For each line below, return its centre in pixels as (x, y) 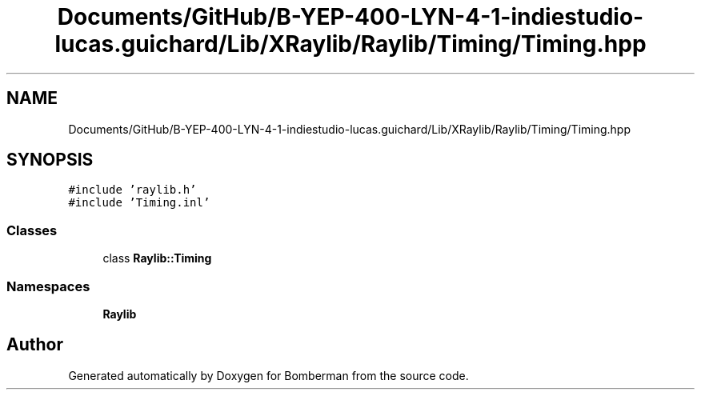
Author (35, 345)
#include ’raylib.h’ (132, 190)
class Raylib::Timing (157, 258)
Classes (32, 230)
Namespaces (48, 286)
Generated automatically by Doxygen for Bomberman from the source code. (268, 375)
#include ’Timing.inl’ (139, 203)
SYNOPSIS (50, 160)
